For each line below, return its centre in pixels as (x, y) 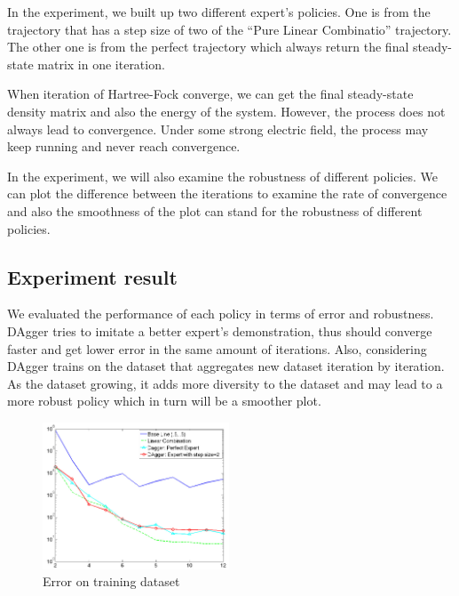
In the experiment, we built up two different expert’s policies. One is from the (219, 12)
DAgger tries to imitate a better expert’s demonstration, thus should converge (220, 330)
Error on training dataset (111, 581)
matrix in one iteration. (101, 64)
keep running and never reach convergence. (124, 146)
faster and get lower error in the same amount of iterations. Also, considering (217, 348)
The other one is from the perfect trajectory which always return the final (208, 47)
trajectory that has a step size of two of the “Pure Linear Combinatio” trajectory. (229, 29)
